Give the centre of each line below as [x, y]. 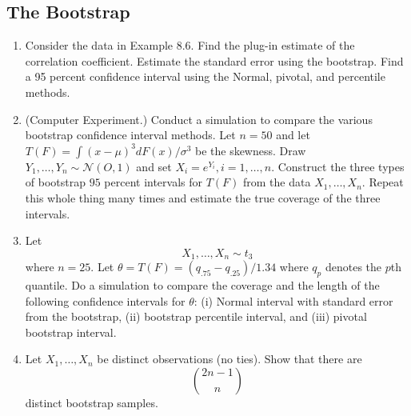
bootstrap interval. [71, 332]
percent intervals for [154, 182]
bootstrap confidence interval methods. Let [130, 135]
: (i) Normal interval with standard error [293, 300]
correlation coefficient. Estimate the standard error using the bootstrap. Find [214, 60]
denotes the [353, 267]
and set [154, 166]
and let [293, 135]
